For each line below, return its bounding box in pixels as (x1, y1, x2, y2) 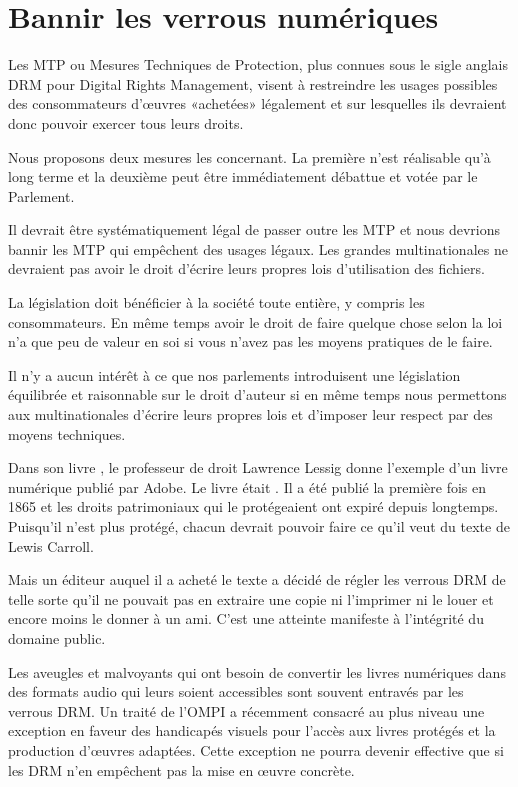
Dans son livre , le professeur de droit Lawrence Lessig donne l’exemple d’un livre (8, 457, 508, 478)
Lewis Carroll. (8, 535, 94, 556)
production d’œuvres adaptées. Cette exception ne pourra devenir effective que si (8, 739, 504, 760)
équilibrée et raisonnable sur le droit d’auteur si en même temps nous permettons (8, 384, 507, 405)
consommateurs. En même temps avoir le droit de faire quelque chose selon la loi (8, 311, 503, 332)
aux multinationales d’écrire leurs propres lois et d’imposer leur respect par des (8, 404, 493, 425)
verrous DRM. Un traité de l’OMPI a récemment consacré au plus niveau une (8, 700, 485, 721)
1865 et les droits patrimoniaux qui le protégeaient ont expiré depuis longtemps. (8, 496, 499, 517)
